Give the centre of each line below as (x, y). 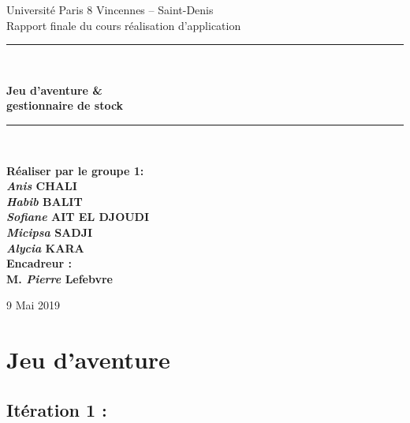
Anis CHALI (42, 186)
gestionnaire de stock (65, 105)
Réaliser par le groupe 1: (75, 170)
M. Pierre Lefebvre (60, 278)
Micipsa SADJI (50, 232)
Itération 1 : (57, 409)
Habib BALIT (45, 201)
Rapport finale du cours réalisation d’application (124, 25)
